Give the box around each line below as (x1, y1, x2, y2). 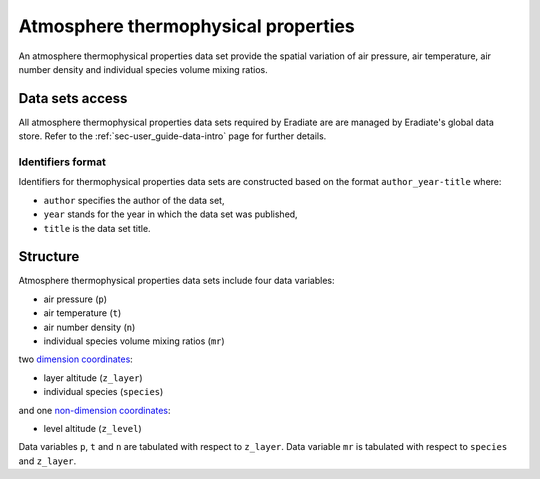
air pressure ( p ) (43, 293, 108, 305)
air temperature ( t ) (43, 307, 122, 319)
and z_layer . (18, 455, 77, 467)
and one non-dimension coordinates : (18, 404, 171, 416)
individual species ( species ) (43, 386, 164, 398)
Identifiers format (18, 155, 107, 169)
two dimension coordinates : (18, 353, 134, 365)
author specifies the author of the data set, (43, 194, 225, 206)
